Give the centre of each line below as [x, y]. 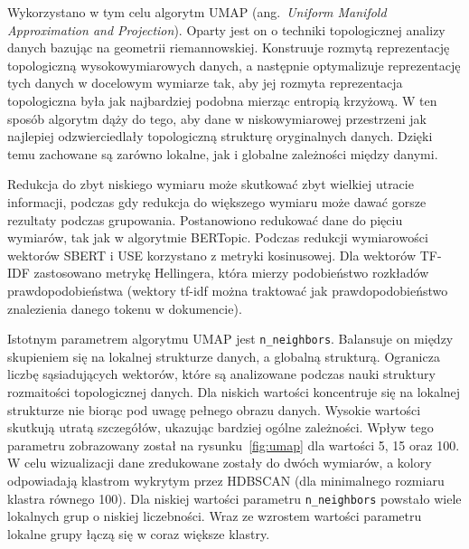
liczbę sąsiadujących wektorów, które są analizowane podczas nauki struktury [221, 374]
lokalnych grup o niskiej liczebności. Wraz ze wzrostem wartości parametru [215, 516]
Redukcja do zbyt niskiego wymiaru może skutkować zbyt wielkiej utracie [211, 184]
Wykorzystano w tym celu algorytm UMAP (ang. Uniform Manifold [197, 12]
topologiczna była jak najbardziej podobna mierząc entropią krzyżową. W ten [222, 100]
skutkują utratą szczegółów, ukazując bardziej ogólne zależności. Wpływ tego [220, 427]
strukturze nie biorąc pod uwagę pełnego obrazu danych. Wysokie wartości [214, 409]
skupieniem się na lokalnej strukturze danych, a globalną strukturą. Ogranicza [224, 356]
